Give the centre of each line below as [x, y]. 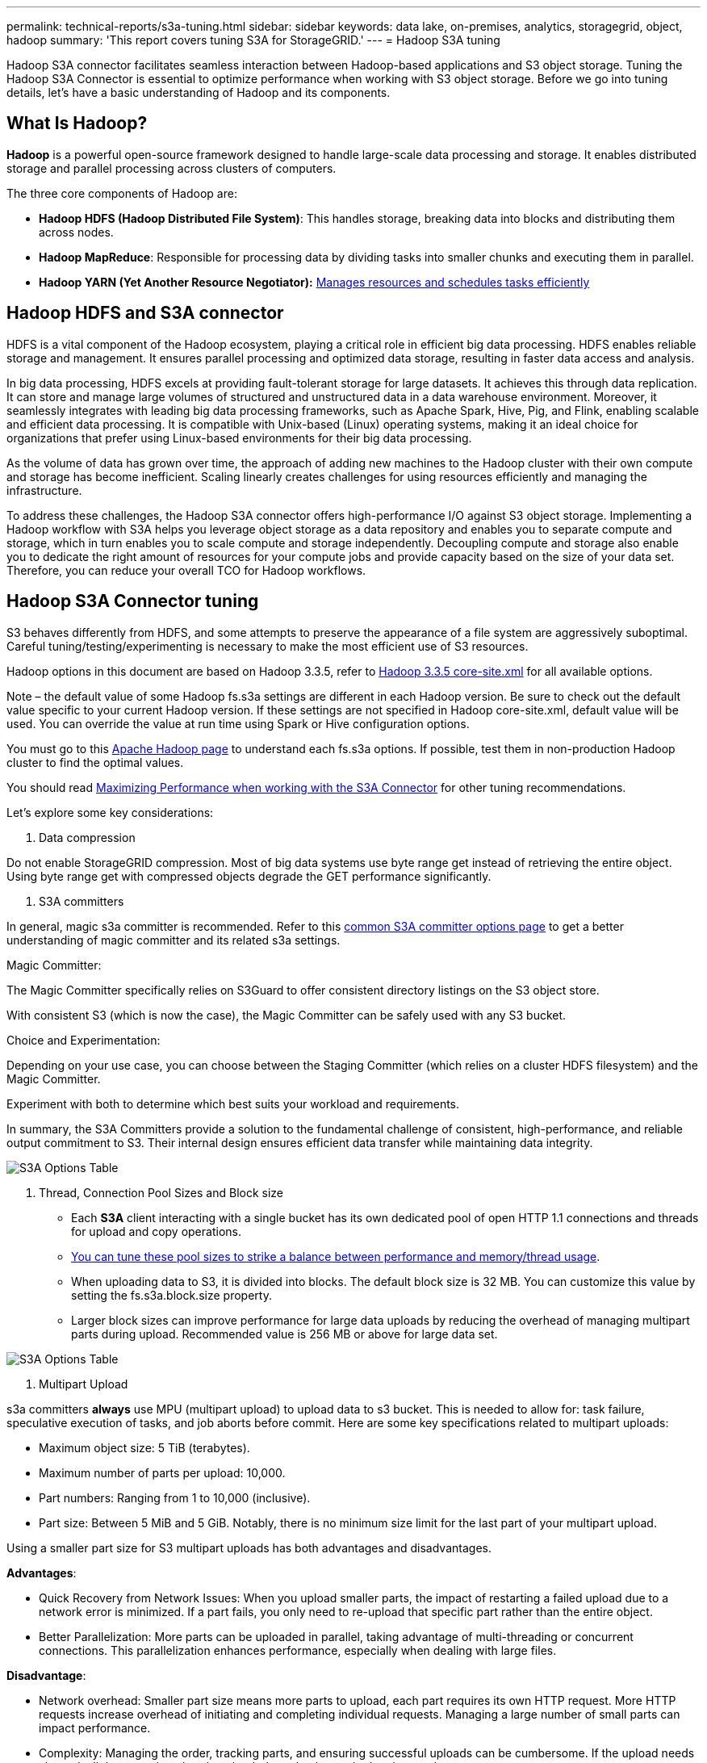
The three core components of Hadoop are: [122, 193]
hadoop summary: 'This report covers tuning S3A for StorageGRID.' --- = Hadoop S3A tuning [253, 40]
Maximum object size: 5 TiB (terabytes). [144, 1447]
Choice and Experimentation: [84, 1040]
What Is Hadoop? [77, 124]
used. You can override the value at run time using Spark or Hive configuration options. [238, 723]
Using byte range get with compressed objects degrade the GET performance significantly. [249, 876]
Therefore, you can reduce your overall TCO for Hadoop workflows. [186, 570]
